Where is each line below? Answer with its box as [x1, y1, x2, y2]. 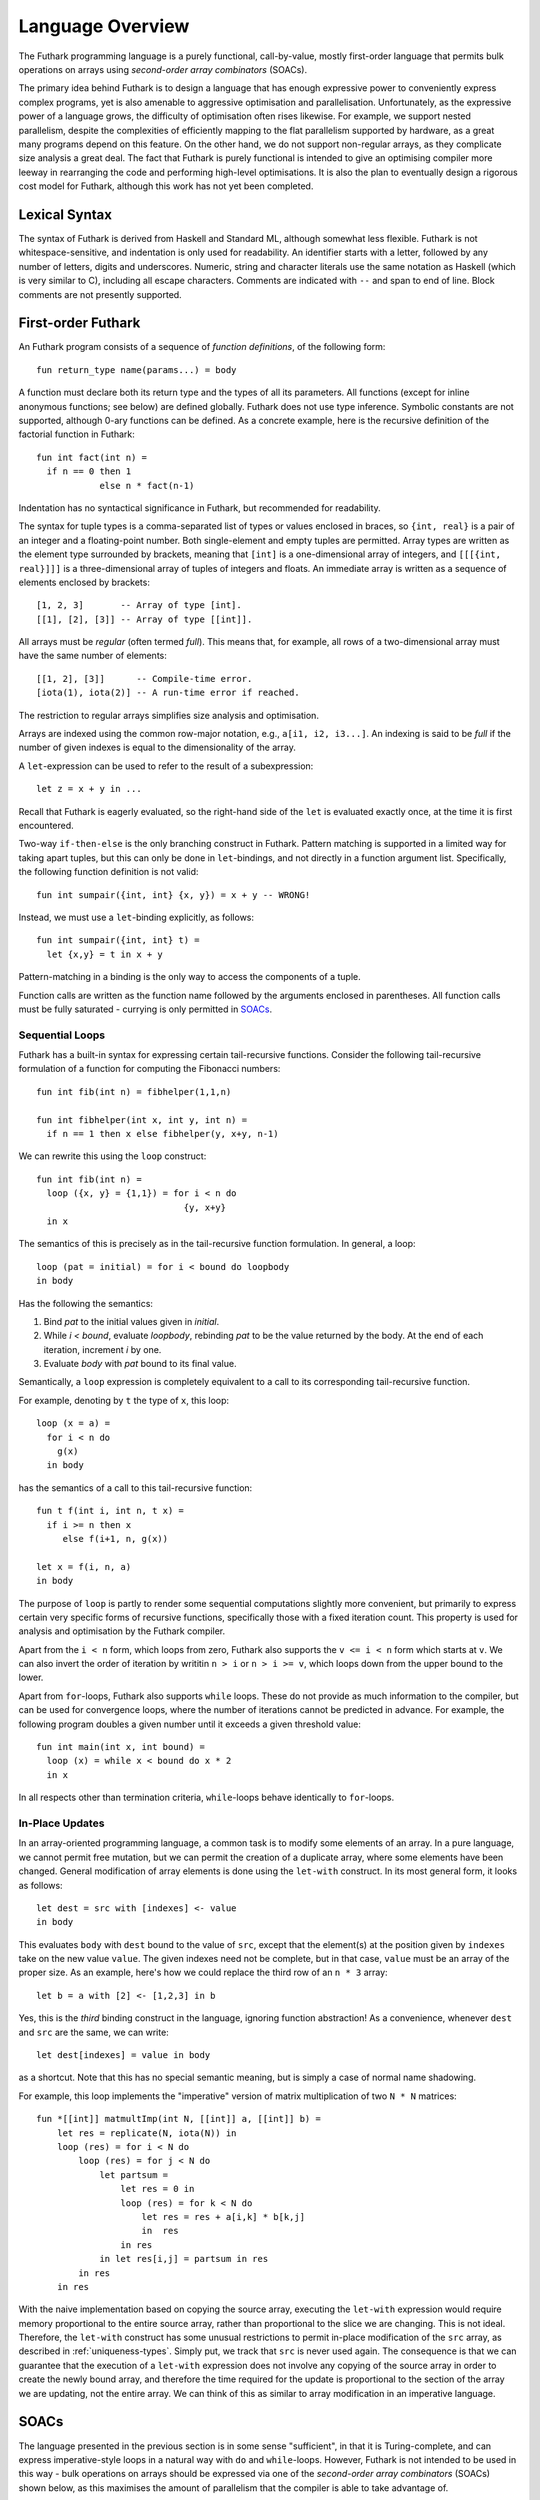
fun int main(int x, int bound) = [36, 1741, 205, 1753]
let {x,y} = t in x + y [46, 948, 164, 960]
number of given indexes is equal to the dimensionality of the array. [18, 741, 297, 754]
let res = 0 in [120, 2183, 195, 2195]
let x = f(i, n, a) [36, 1561, 132, 1572]
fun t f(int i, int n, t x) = [36, 1505, 185, 1517]
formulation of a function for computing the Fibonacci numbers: [18, 1063, 281, 1075]
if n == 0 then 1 [46, 466, 132, 477]
